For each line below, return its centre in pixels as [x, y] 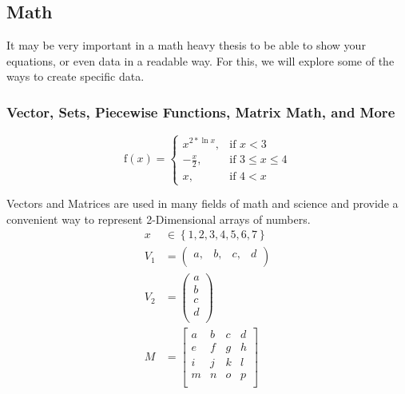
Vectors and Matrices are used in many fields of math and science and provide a [202, 203]
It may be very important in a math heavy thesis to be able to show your [186, 45]
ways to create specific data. [75, 76]
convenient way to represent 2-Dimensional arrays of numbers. [159, 219]
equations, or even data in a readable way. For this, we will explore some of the [201, 60]
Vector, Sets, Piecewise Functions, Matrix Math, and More [201, 111]
